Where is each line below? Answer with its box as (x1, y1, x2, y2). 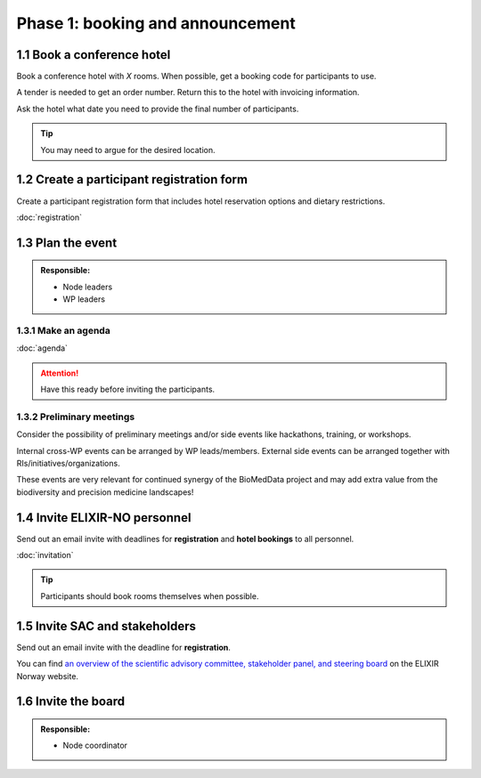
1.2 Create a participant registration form (16, 172, 249, 187)
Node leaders (62, 281, 113, 292)
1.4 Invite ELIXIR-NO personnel (16, 510, 192, 525)
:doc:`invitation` (16, 550, 74, 561)
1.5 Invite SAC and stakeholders (16, 619, 196, 634)
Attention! (40, 368, 79, 378)
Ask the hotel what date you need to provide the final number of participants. (16, 103, 299, 114)
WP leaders (62, 294, 106, 304)
